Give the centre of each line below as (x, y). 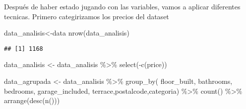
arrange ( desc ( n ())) (32, 100)
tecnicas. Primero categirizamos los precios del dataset (87, 16)
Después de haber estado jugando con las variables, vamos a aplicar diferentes (122, 6)
